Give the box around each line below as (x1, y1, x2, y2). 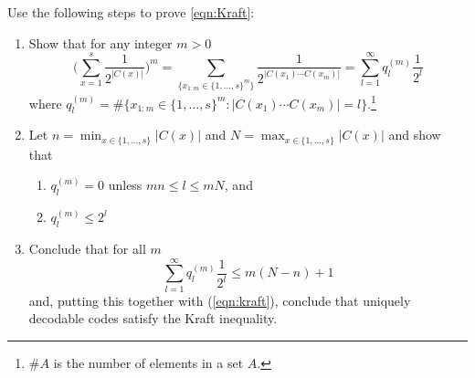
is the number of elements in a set (53, 352, 244, 372)
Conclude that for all (28, 238, 146, 257)
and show (388, 125, 441, 144)
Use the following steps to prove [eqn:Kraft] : (7, 3, 255, 21)
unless (108, 175, 142, 194)
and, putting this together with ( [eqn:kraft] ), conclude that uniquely (28, 290, 411, 310)
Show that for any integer (28, 33, 173, 52)
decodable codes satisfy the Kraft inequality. (28, 309, 278, 328)
